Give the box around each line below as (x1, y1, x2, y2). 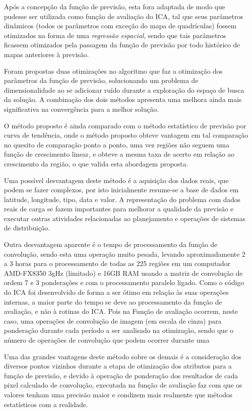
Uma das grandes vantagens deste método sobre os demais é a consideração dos (4, 351, 242, 361)
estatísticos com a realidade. (4, 399, 88, 409)
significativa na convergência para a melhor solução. (4, 103, 159, 114)
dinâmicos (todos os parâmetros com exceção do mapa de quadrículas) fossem (4, 21, 236, 31)
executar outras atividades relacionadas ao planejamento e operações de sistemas (4, 213, 246, 223)
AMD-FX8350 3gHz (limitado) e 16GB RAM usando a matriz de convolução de (4, 267, 243, 278)
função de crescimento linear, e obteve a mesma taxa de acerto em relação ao (4, 149, 234, 159)
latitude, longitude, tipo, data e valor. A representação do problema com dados (4, 194, 241, 204)
